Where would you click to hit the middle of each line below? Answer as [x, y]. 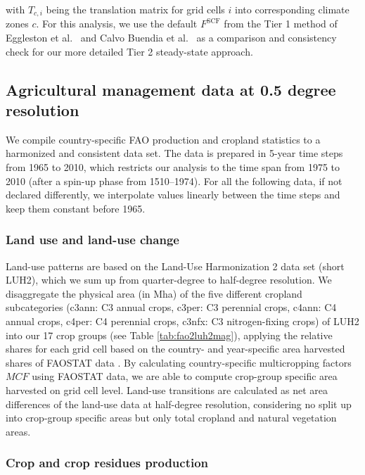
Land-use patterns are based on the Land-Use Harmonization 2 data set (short [175, 266]
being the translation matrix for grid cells [135, 9]
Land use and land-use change [92, 240]
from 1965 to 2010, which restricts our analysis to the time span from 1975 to [173, 167]
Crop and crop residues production [107, 463]
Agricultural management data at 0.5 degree [171, 89]
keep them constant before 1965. [76, 208]
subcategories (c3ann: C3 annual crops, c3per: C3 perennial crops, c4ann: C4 [171, 307]
